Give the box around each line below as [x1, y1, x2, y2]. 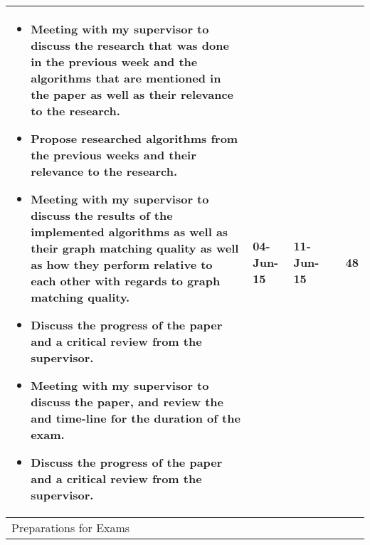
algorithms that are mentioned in [31, 70, 221, 86]
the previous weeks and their [31, 147, 196, 163]
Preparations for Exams [11, 519, 130, 536]
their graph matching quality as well [31, 240, 239, 256]
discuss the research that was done [31, 37, 229, 53]
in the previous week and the [31, 53, 198, 70]
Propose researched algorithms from [31, 130, 238, 147]
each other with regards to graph [31, 272, 221, 289]
